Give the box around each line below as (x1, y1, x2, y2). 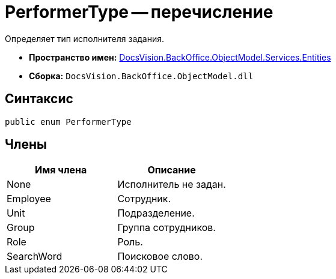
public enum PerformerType (5, 116, 132, 127)
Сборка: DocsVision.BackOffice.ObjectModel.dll (29, 70, 254, 81)
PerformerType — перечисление (5, 2, 273, 22)
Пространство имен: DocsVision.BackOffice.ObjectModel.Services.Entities (29, 52, 331, 62)
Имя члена (35, 164, 87, 176)
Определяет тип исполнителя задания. (5, 33, 165, 44)
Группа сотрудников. (117, 221, 216, 234)
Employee (7, 193, 51, 205)
